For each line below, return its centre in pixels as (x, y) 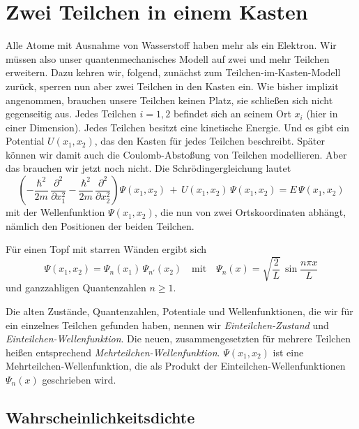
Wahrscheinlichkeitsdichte (100, 417)
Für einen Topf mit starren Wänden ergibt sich (106, 249)
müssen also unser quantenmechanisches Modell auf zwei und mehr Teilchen (168, 58)
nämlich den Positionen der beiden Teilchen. (100, 225)
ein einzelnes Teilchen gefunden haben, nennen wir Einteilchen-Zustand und (167, 325)
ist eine (288, 352)
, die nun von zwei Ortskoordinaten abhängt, (250, 212)
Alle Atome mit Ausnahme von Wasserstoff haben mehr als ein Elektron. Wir (171, 45)
